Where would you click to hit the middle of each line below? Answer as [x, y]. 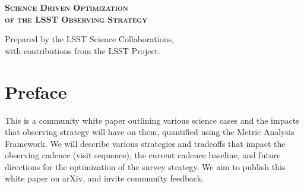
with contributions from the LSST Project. [83, 50]
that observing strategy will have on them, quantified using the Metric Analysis [150, 132]
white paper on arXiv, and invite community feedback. [104, 178]
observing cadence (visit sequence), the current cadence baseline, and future [143, 155]
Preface [36, 91]
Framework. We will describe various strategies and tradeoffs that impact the [145, 143]
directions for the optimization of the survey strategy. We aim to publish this [145, 166]
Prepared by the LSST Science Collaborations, [89, 39]
